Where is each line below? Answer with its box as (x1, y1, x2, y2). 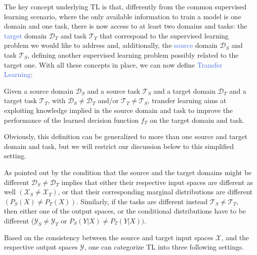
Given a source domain (4, 85, 74, 96)
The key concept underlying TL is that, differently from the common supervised (4, 1, 247, 11)
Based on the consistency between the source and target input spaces (4, 232, 214, 242)
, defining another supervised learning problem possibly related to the (27, 49, 239, 60)
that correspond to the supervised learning (99, 30, 229, 40)
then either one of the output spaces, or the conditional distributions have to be (4, 206, 246, 216)
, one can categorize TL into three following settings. (84, 242, 244, 252)
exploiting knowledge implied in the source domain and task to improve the (4, 105, 233, 115)
